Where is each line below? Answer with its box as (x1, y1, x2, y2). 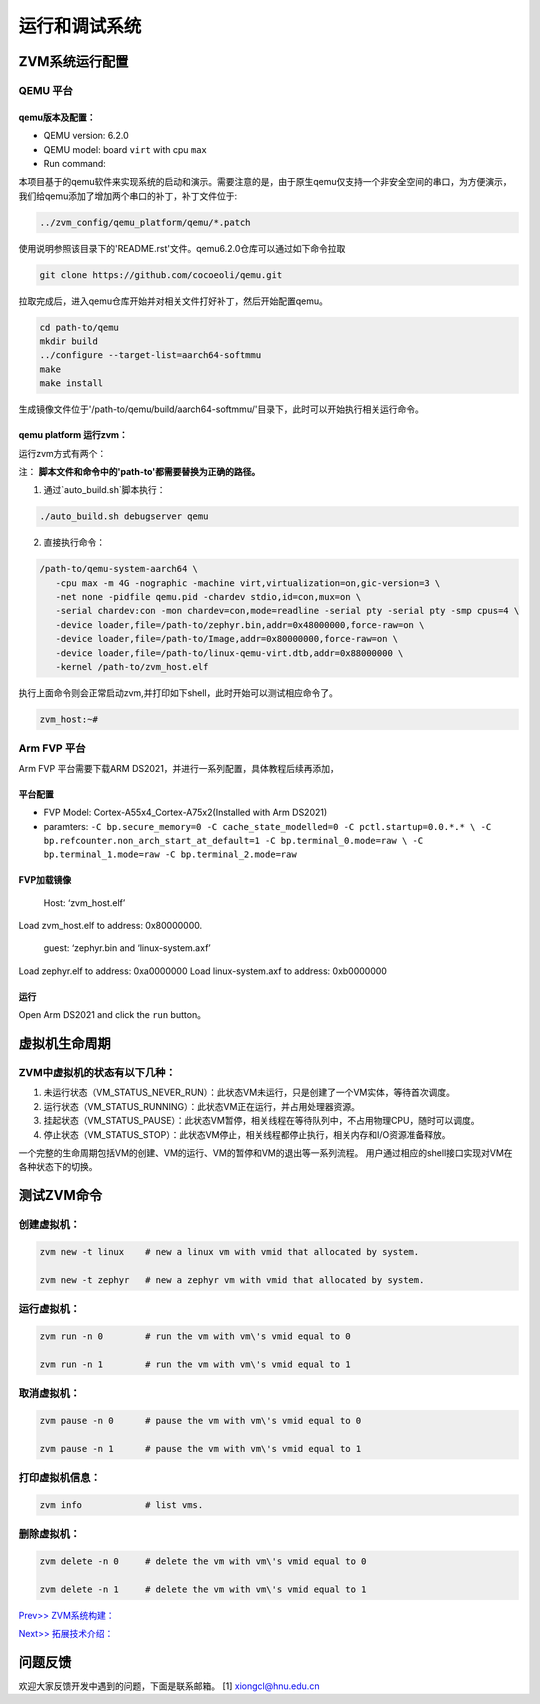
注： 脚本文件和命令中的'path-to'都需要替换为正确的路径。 (18, 465, 261, 477)
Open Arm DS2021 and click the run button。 (18, 1009, 207, 1021)
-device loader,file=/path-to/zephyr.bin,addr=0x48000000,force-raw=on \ (55, 619, 425, 630)
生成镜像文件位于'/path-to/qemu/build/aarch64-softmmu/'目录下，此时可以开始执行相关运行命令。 (18, 403, 424, 415)
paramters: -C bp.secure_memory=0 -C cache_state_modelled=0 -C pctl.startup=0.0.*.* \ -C (43, 820, 492, 832)
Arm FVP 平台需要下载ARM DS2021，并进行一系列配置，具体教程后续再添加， (18, 762, 340, 774)
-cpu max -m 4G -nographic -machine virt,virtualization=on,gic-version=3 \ (55, 577, 441, 589)
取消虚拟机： (18, 1386, 81, 1400)
